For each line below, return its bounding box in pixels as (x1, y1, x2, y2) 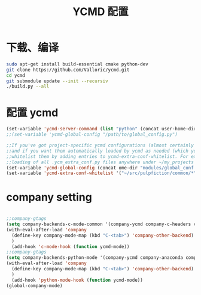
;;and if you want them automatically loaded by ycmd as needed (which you (6, 148, 199, 154)
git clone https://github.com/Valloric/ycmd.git (6, 67, 130, 73)
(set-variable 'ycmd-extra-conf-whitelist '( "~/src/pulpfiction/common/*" (6, 170, 197, 177)
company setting (6, 190, 93, 204)
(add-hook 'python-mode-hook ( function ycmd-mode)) (11, 277, 144, 283)
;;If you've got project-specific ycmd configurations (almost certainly (6, 142, 194, 148)
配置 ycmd (6, 106, 59, 120)
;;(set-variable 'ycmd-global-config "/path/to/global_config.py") (6, 132, 178, 138)
